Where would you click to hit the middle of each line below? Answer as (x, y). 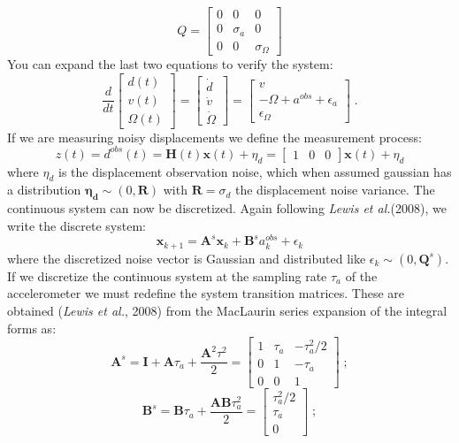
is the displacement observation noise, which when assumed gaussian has (255, 171)
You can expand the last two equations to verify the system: (170, 64)
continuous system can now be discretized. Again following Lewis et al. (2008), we (227, 208)
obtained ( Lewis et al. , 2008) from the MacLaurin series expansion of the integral (227, 311)
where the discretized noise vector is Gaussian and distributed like (187, 258)
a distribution (44, 190)
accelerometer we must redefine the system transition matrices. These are (206, 293)
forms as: (32, 328)
